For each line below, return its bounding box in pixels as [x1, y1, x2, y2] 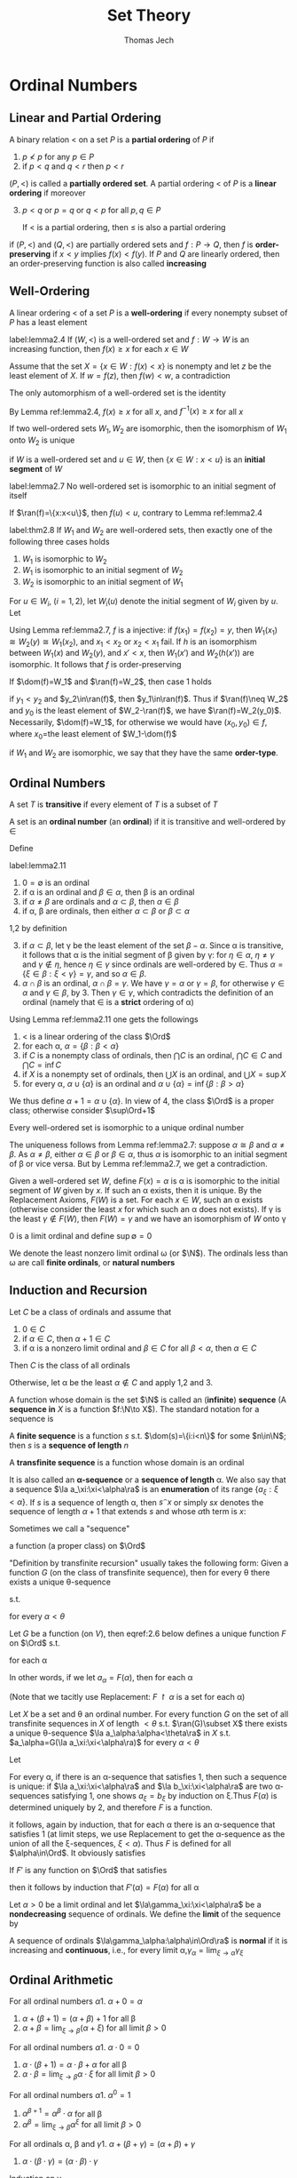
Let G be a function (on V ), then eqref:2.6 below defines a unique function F [9, 1628, 286, 1639]
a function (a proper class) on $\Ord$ [9, 1541, 146, 1552]
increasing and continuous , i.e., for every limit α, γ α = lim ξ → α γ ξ [9, 1944, 244, 1958]
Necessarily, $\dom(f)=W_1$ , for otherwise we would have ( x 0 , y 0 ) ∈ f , [9, 716, 268, 730]
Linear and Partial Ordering [9, 110, 161, 125]
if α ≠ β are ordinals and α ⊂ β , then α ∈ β [21, 896, 179, 906]
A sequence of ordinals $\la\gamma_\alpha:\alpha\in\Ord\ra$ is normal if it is [9, 1935, 288, 1946]
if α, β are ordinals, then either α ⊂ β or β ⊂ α [21, 906, 191, 916]
